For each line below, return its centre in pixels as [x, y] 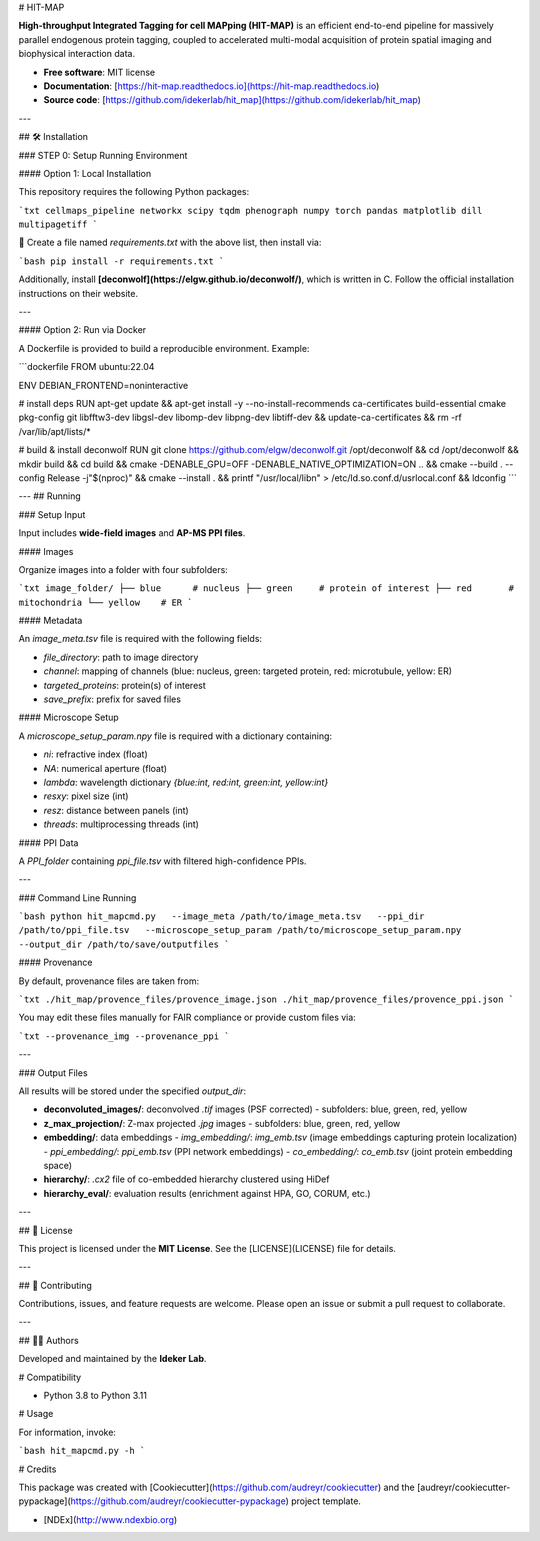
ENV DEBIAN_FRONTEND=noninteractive [103, 385]
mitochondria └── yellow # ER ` [106, 602]
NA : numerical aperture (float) [105, 768]
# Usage [36, 1414]
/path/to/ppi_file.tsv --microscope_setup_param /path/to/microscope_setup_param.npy [240, 930]
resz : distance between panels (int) [116, 810]
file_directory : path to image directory [121, 657]
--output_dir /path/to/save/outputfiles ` [124, 944]
